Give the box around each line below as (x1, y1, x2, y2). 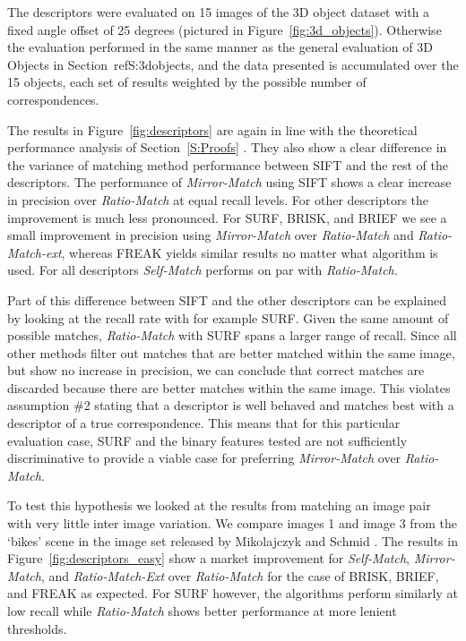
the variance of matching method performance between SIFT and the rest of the (7, 155, 448, 174)
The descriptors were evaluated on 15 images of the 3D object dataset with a (7, 3, 430, 21)
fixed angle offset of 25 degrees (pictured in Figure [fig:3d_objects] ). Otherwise (7, 20, 442, 38)
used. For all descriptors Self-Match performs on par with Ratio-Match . (7, 261, 398, 279)
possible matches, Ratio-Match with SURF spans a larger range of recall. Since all (7, 326, 457, 345)
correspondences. (7, 90, 99, 108)
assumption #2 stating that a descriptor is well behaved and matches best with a (7, 396, 454, 415)
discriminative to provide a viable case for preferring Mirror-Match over (7, 449, 401, 467)
